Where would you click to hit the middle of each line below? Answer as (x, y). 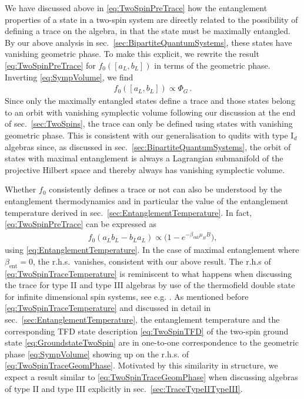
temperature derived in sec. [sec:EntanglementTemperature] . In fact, (128, 212)
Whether (21, 189)
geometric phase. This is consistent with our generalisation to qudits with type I (149, 135)
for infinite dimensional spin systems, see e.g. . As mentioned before (127, 296)
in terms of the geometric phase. (212, 65)
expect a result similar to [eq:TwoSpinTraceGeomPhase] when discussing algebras (151, 376)
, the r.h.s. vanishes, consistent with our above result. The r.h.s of (152, 261)
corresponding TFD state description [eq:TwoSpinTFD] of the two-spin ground (147, 331)
